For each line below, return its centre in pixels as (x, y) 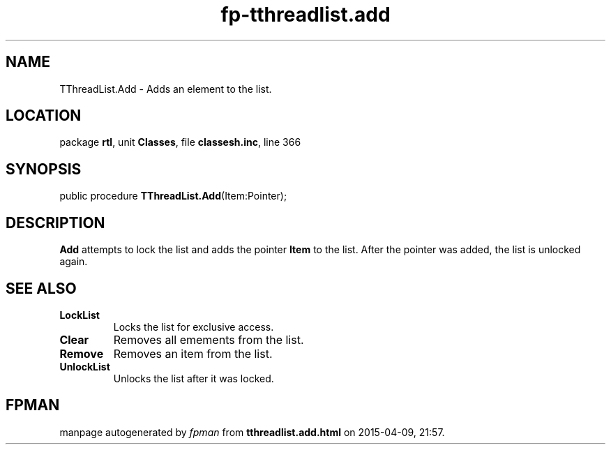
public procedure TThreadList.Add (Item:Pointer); (173, 196)
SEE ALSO (41, 288)
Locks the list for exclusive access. (194, 327)
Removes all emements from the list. (209, 339)
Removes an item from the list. (193, 353)
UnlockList (85, 366)
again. (74, 262)
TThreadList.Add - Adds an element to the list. (166, 89)
